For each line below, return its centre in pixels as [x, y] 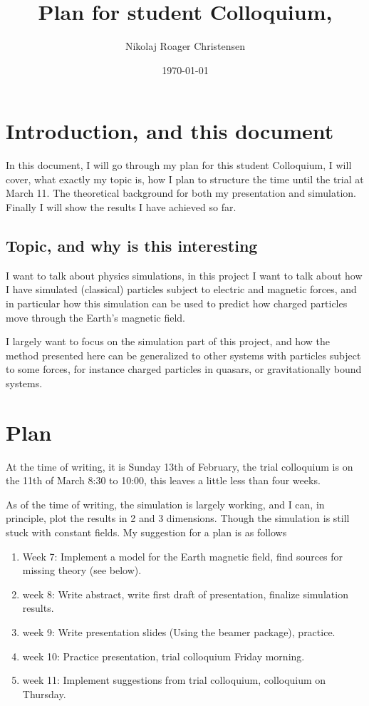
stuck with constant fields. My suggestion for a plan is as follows [146, 532]
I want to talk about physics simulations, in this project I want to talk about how [184, 275]
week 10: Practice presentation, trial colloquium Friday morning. [163, 656]
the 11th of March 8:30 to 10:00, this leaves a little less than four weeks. [163, 480]
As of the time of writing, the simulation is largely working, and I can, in [165, 504]
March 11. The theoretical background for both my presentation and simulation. [181, 193]
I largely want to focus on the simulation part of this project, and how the [168, 341]
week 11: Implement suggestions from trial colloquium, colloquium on [174, 680]
